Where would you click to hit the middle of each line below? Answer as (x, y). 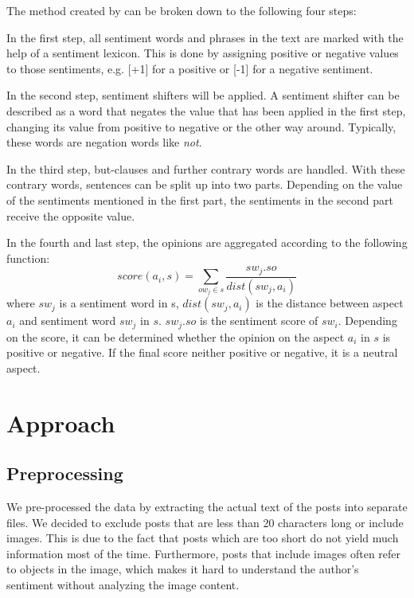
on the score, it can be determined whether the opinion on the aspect (176, 336)
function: (28, 258)
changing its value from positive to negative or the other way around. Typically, (201, 126)
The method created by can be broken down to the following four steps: (182, 10)
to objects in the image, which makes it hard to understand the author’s (183, 569)
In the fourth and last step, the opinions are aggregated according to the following (207, 242)
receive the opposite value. (71, 215)
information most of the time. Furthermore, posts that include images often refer (204, 553)
